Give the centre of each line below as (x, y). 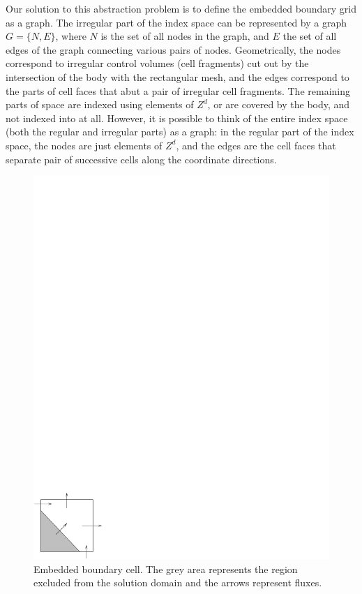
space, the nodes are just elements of (84, 145)
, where (71, 36)
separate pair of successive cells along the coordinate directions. (141, 159)
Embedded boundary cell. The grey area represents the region (166, 569)
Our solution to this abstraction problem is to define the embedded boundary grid (181, 8)
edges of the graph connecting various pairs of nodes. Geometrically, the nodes (173, 49)
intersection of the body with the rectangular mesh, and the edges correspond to (178, 76)
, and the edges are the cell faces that (256, 145)
